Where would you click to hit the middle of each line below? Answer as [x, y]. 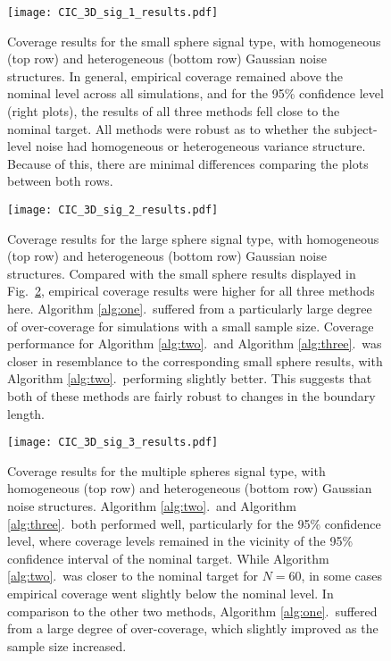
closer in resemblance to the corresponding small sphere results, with [195, 360]
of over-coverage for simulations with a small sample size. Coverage [191, 326]
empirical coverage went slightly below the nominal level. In [171, 593]
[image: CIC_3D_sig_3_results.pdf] [113, 443]
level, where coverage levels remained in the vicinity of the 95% [180, 541]
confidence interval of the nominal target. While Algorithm [168, 558]
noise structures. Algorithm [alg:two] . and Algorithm [152, 506]
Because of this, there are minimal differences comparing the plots [188, 163]
